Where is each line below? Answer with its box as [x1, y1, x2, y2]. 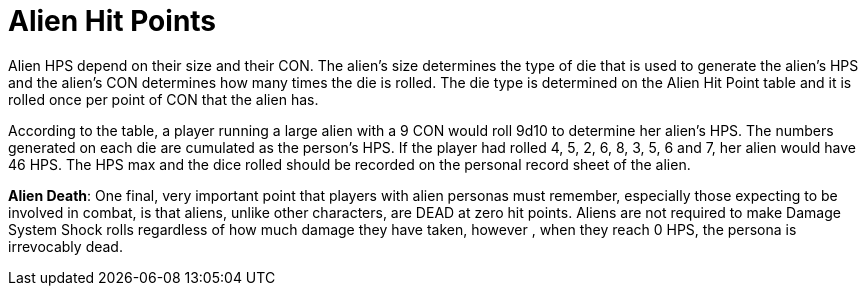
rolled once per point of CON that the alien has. [8, 90, 319, 108]
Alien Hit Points [8, 4, 217, 38]
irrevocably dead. [8, 237, 123, 255]
